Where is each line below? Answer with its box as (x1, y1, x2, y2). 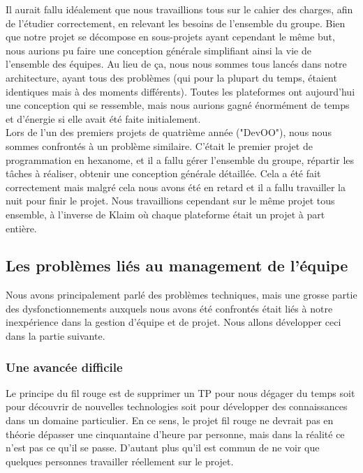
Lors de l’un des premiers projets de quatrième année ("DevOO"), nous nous (6, 125, 332, 140)
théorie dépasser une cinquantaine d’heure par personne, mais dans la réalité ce (6, 426, 345, 441)
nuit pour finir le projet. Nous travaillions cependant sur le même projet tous (6, 193, 335, 208)
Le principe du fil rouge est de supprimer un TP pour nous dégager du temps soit (6, 385, 355, 400)
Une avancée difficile (6, 358, 123, 375)
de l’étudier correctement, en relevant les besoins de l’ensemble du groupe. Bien (6, 15, 346, 30)
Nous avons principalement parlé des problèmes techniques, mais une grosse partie (6, 287, 357, 302)
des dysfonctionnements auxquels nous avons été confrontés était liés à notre (6, 301, 333, 315)
